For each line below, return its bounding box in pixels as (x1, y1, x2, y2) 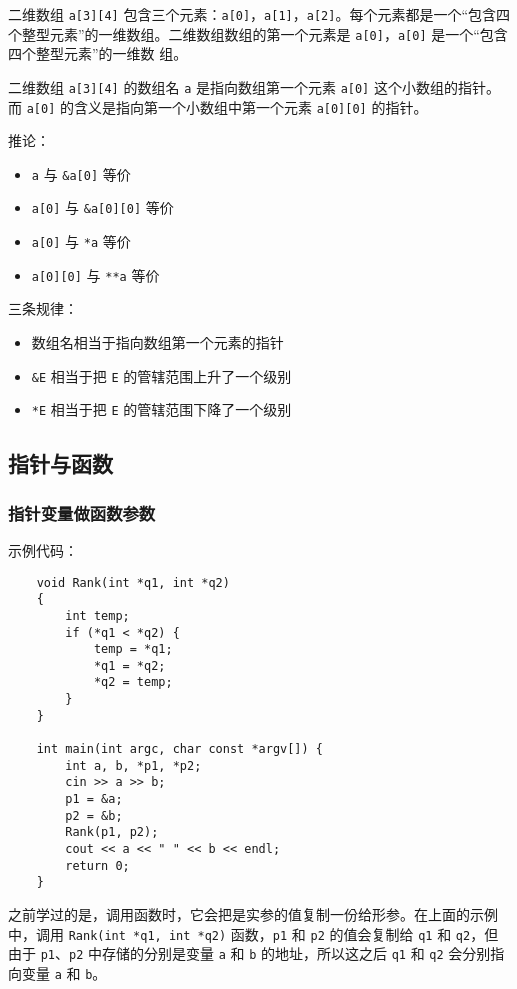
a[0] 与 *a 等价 (31, 231, 131, 252)
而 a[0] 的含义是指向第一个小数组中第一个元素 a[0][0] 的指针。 (8, 96, 428, 117)
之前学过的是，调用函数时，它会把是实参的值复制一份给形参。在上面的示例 (8, 904, 498, 924)
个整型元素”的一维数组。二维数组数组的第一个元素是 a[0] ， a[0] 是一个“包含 (8, 23, 508, 44)
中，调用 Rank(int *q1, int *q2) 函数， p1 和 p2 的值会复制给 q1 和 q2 (8, 923, 471, 944)
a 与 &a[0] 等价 (31, 163, 131, 184)
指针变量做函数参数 (8, 500, 156, 525)
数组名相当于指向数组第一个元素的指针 (31, 332, 284, 353)
